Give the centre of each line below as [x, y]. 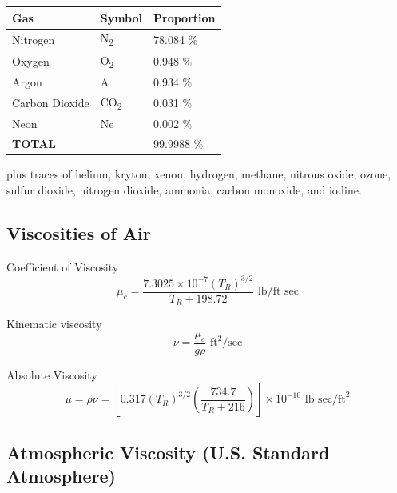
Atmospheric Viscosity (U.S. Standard [168, 452]
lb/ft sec [278, 292]
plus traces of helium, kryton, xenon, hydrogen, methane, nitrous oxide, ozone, [199, 174]
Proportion [185, 17]
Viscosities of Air [79, 232]
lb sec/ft [325, 400]
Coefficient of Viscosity [63, 266]
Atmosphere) [62, 476]
